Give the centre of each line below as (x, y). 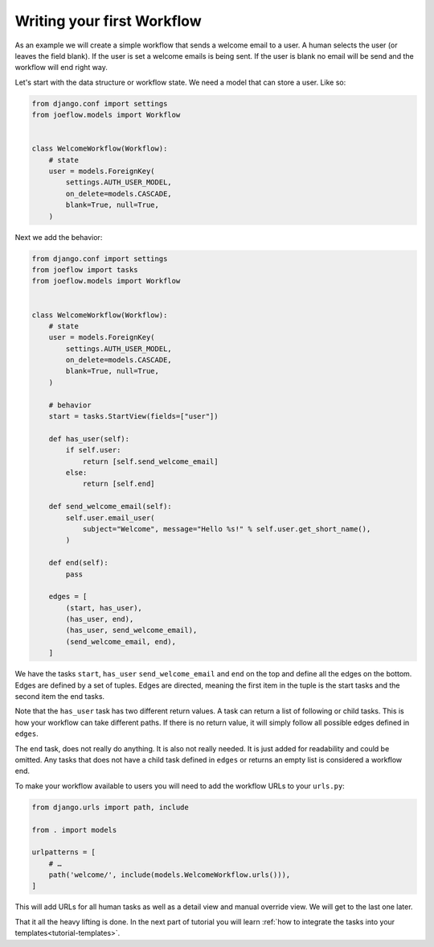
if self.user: (93, 450)
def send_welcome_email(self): (110, 507)
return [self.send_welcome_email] (150, 461)
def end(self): (78, 563)
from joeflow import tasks (85, 269)
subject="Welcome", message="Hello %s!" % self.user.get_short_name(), (227, 529)
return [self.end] (119, 484)
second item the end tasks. (59, 697)
